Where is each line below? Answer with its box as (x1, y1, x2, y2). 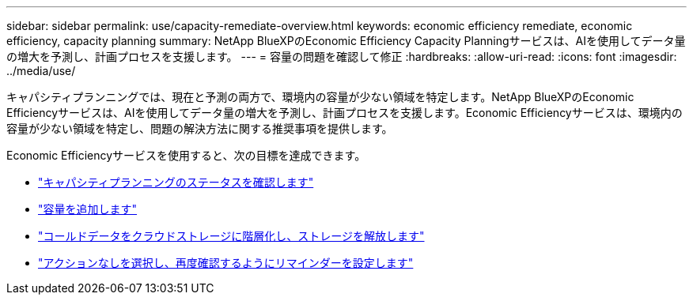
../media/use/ (6, 64, 76, 77)
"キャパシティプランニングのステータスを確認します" (38, 175, 314, 189)
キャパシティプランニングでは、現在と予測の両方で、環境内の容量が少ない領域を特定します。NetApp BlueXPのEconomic (6, 90, 634, 103)
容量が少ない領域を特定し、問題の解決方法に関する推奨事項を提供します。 (6, 122, 393, 135)
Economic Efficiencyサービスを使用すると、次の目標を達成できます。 (6, 149, 366, 162)
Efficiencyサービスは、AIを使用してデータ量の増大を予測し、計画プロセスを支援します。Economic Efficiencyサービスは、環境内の (6, 106, 683, 119)
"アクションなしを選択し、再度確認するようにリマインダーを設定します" (38, 256, 414, 269)
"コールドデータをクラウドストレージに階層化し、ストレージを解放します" (38, 229, 425, 243)
